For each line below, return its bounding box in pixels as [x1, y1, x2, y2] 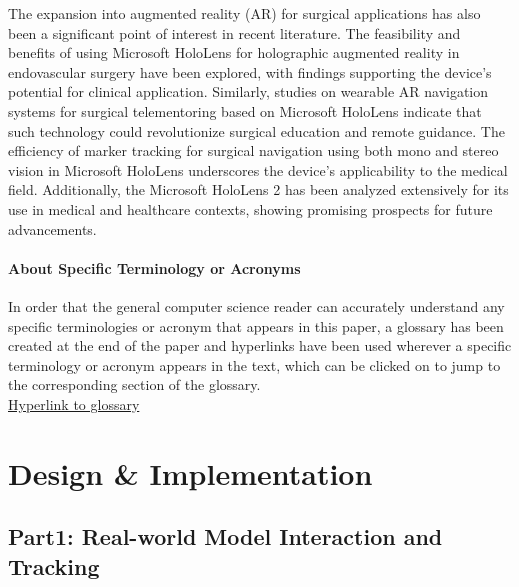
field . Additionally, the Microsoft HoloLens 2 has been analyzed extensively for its [8, 179, 509, 200]
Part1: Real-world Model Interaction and [8, 521, 443, 552]
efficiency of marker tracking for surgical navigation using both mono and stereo [8, 140, 499, 161]
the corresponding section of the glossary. [8, 374, 261, 395]
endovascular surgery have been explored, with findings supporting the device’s [8, 61, 492, 82]
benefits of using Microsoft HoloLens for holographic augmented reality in [8, 42, 460, 63]
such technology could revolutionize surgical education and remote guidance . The [8, 120, 505, 141]
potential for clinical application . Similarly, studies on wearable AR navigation [8, 81, 489, 102]
